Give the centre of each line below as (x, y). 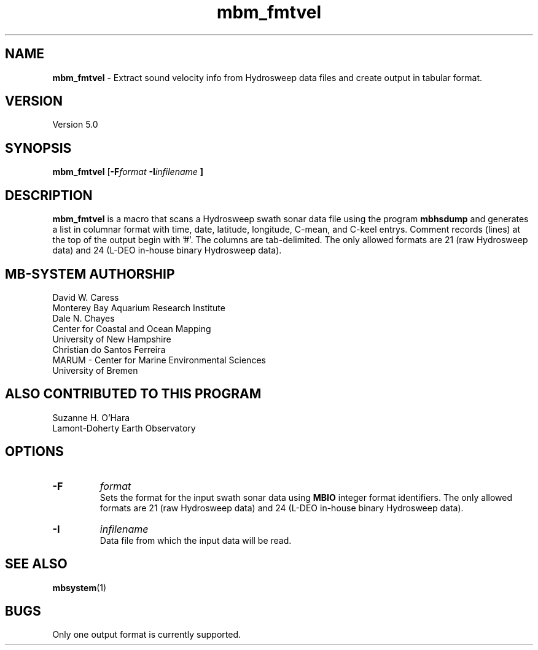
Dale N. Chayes (84, 318)
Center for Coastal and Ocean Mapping (132, 328)
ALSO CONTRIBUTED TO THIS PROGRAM (133, 394)
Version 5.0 (75, 125)
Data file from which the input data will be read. (196, 540)
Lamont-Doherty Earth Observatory (124, 428)
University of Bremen (95, 370)
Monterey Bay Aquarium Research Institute (139, 308)
